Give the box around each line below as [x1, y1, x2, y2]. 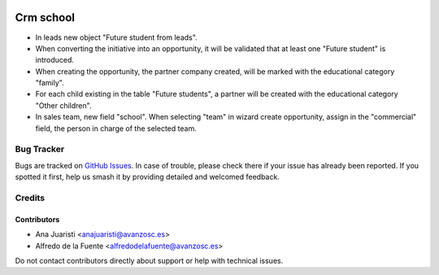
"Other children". [35, 100, 92, 110]
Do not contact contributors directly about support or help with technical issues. [15, 255, 284, 265]
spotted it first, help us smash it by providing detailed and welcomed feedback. [15, 172, 280, 182]
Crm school [15, 11, 76, 24]
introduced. [35, 55, 75, 65]
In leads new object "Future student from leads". [35, 33, 198, 42]
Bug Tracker [15, 143, 65, 155]
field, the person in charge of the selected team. [35, 123, 197, 133]
